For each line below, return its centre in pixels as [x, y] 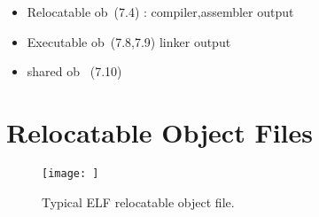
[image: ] [70, 173]
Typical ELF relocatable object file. [138, 201]
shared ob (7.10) [74, 71]
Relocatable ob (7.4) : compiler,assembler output [160, 12]
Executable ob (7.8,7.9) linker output [129, 41]
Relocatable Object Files [159, 132]
